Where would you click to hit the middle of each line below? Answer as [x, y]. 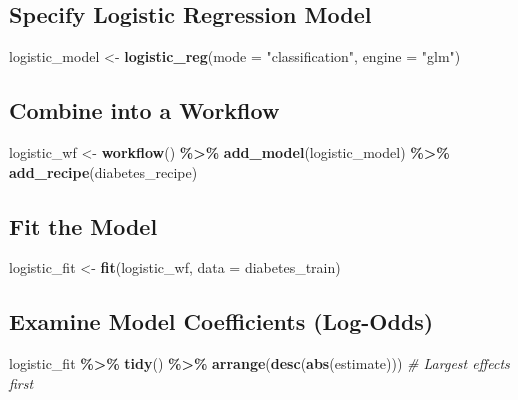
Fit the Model [83, 225]
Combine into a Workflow [144, 110]
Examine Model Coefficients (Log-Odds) [221, 321]
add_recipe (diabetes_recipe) [103, 171]
